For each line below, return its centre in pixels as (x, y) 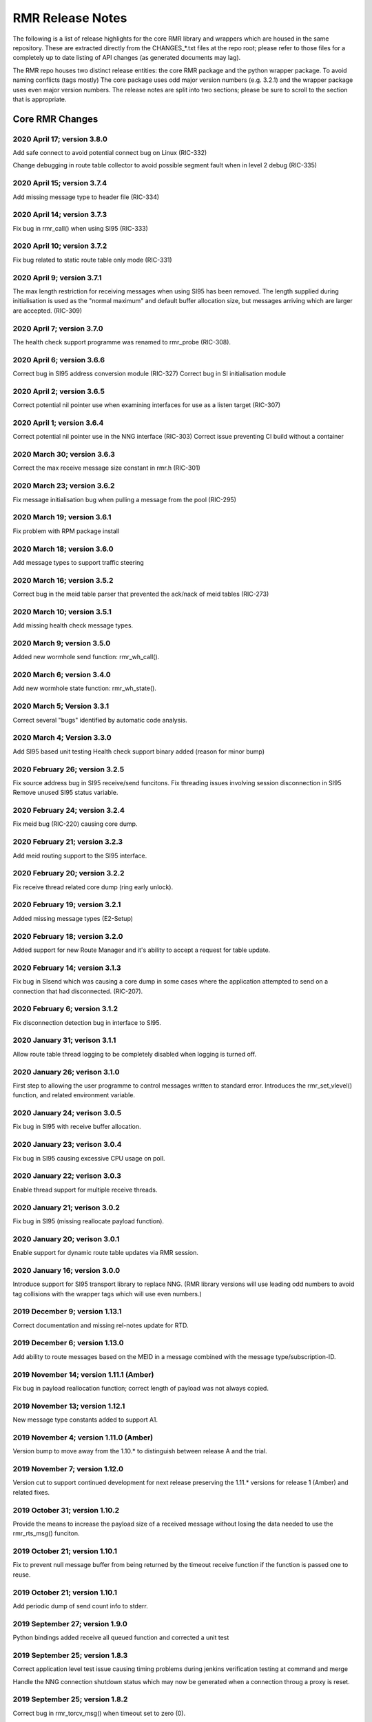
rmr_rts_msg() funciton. (46, 1533)
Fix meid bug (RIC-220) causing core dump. (75, 824)
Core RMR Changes (55, 119)
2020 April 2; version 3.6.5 (59, 391)
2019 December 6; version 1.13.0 (68, 1343)
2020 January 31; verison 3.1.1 (64, 1040)
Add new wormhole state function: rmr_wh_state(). (84, 688)
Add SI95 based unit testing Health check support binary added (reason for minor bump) (139, 751)
